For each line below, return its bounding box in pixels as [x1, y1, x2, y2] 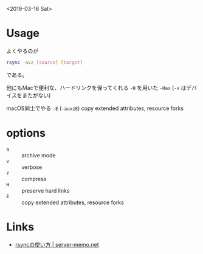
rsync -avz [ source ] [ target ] [6, 59, 83, 66]
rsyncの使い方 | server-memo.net [15, 241, 99, 248]
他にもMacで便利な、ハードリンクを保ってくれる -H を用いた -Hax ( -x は [6, 84, 187, 91]
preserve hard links [21, 187, 70, 194]
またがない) [22, 91, 51, 99]
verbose [21, 163, 43, 171]
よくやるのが [6, 47, 38, 54]
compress [21, 175, 47, 182]
